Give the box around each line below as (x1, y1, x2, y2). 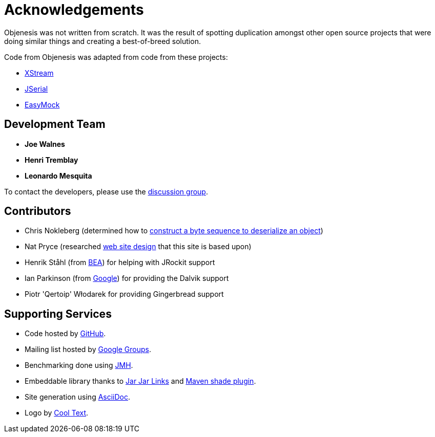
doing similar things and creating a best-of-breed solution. (4, 36, 201, 46)
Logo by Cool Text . (25, 408, 89, 418)
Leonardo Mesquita (25, 171, 92, 180)
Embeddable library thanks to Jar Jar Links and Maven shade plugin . (25, 377, 256, 386)
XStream (25, 68, 54, 77)
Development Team (4, 118, 106, 131)
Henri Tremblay (25, 155, 78, 164)
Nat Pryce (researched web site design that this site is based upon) (25, 242, 252, 251)
